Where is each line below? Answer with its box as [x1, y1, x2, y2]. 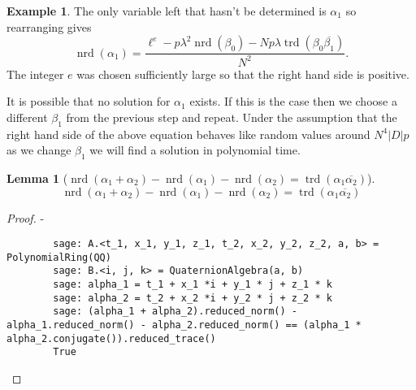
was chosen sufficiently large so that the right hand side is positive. [76, 65, 409, 82]
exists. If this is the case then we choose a [189, 93, 397, 110]
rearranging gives [6, 18, 92, 35]
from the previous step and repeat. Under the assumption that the [66, 108, 397, 125]
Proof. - [6, 209, 45, 226]
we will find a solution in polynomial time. [89, 141, 301, 158]
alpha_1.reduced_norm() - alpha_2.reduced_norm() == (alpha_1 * [6, 319, 362, 331]
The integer [6, 65, 64, 82]
